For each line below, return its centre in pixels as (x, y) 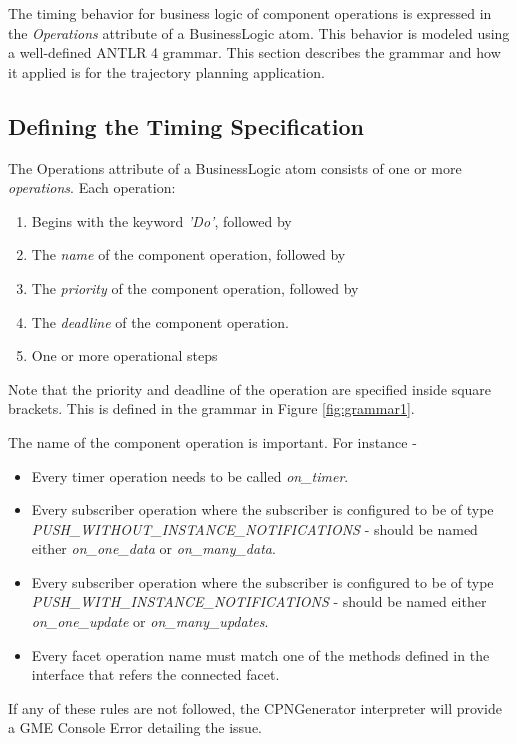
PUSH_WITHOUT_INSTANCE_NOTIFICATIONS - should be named (254, 528)
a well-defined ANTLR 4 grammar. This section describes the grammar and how (254, 52)
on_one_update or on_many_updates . (150, 621)
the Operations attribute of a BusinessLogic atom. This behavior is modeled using (259, 32)
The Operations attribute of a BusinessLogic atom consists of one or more (235, 167)
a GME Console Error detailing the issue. (135, 727)
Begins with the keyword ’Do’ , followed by (161, 220)
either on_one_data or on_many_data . (153, 548)
